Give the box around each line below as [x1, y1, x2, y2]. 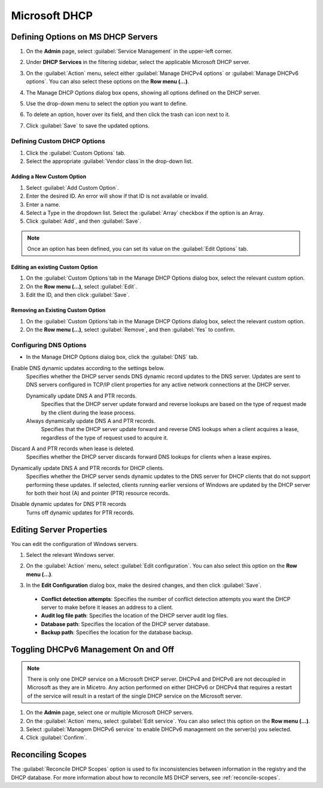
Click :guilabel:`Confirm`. [26, 734, 87, 741]
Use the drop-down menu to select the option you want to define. [26, 100, 188, 107]
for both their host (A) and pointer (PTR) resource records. [26, 490, 170, 497]
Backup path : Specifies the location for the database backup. [41, 629, 193, 636]
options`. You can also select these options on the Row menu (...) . [26, 78, 190, 85]
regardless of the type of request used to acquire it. [41, 434, 169, 441]
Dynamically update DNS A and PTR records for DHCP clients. [11, 464, 164, 471]
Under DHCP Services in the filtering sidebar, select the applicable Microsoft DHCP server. [26, 59, 251, 66]
